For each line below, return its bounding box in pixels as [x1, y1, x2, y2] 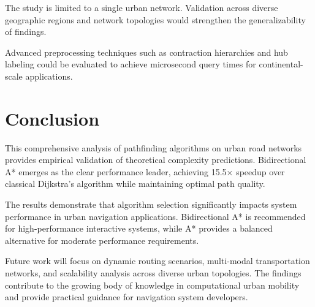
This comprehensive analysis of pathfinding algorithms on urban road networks [5, 141, 302, 154]
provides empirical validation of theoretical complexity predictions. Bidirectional [5, 153, 306, 166]
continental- [259, 58, 303, 70]
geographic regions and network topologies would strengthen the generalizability [5, 13, 306, 26]
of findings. [5, 25, 47, 38]
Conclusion [5, 105, 100, 131]
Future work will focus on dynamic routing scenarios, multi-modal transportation [5, 254, 310, 267]
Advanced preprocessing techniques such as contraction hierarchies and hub [5, 45, 288, 58]
